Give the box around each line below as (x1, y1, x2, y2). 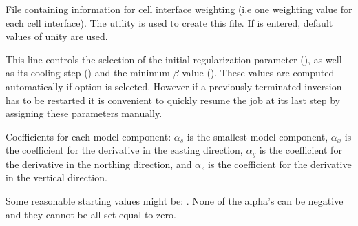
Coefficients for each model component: (6, 129, 171, 143)
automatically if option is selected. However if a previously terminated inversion (6, 79, 342, 93)
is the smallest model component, (187, 129, 328, 143)
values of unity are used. (6, 29, 108, 43)
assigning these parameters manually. (6, 106, 162, 121)
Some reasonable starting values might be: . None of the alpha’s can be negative (6, 193, 344, 207)
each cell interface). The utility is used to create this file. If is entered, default (6, 15, 333, 30)
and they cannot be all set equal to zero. (6, 207, 176, 221)
